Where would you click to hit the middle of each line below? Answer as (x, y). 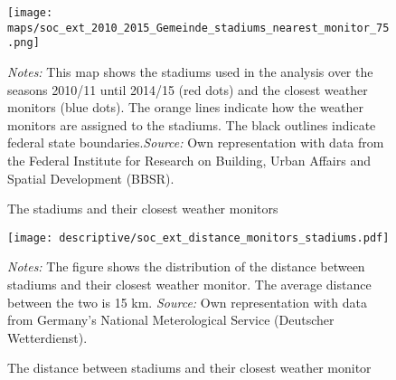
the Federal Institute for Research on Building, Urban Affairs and (189, 160)
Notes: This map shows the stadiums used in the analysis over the (190, 71)
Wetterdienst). (47, 337)
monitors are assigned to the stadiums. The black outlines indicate (192, 124)
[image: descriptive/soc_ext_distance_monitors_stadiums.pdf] (198, 237)
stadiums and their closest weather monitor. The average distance (189, 284)
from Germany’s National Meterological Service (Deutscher (171, 320)
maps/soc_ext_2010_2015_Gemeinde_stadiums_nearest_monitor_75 (198, 28)
